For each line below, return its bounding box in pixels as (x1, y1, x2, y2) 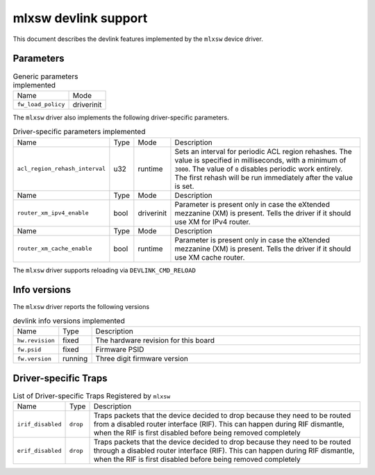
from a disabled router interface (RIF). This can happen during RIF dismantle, (93, 419, 345, 429)
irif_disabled (17, 420, 62, 428)
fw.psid (17, 346, 42, 353)
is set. (174, 181, 194, 191)
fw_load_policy (17, 101, 65, 108)
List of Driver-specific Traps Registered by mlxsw (12, 391, 171, 401)
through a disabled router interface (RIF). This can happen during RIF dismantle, (93, 446, 355, 456)
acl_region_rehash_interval (17, 165, 106, 173)
